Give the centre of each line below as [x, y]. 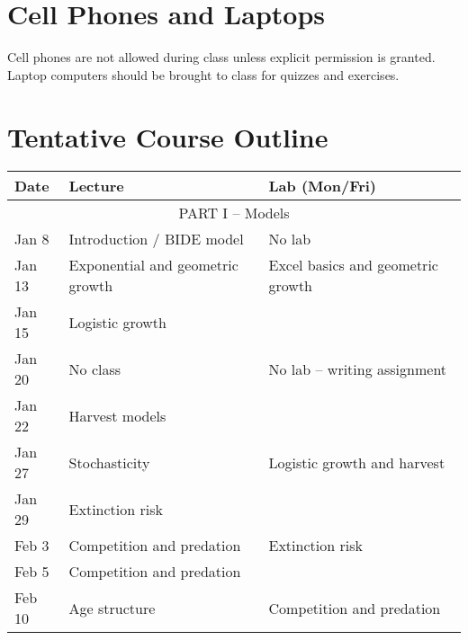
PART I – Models [234, 213]
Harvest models [117, 415]
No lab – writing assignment [358, 369]
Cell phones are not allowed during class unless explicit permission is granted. [221, 57]
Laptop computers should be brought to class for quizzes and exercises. [203, 74]
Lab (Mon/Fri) [323, 186]
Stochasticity [109, 462]
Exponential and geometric [153, 265]
